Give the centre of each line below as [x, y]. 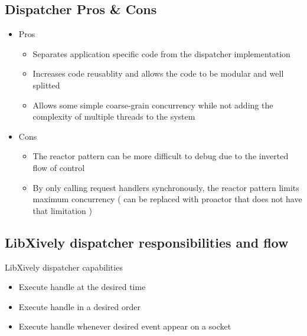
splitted [46, 85]
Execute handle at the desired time [82, 287]
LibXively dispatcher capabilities [64, 267]
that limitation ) [62, 210]
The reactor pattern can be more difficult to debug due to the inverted [161, 156]
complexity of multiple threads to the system [114, 116]
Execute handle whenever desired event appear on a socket [125, 326]
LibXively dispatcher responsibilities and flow [147, 242]
